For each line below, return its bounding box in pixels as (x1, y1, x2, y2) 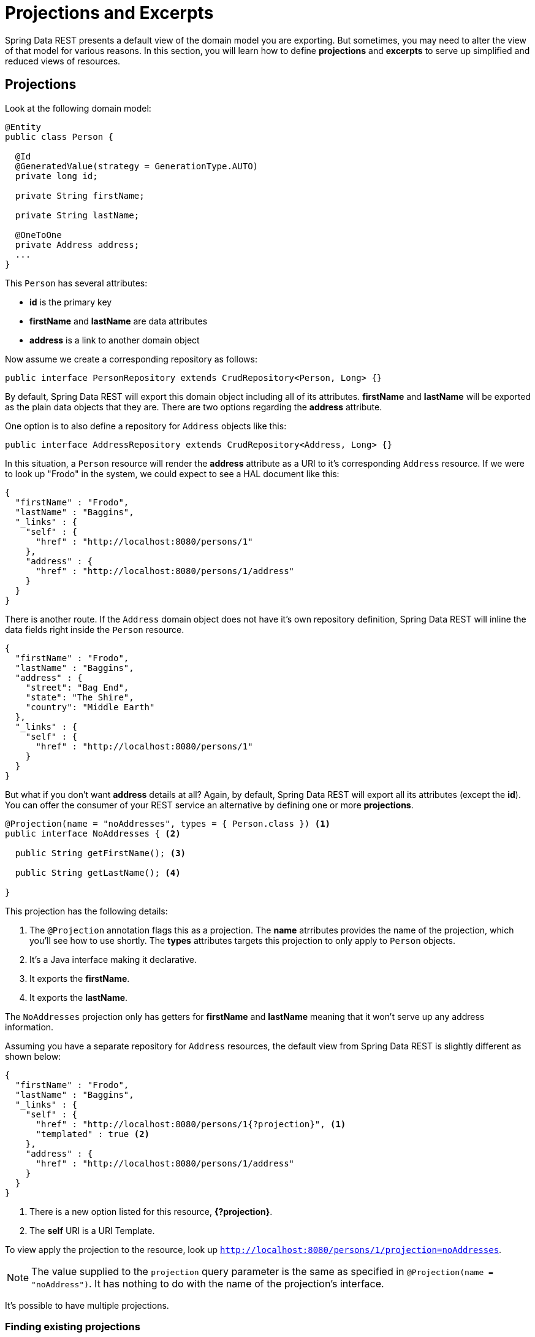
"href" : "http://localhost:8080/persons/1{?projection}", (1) (36, 1119, 346, 1129)
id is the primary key (29, 296, 112, 307)
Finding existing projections (5, 1320, 140, 1333)
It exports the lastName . (29, 992, 128, 1003)
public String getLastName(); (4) (15, 867, 181, 878)
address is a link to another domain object (29, 334, 200, 345)
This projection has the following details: (5, 905, 168, 916)
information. (5, 1021, 54, 1032)
